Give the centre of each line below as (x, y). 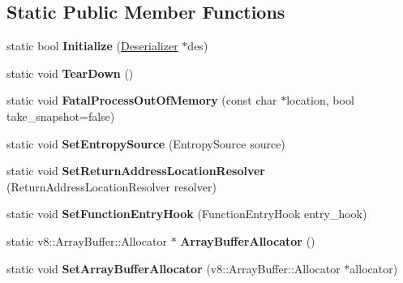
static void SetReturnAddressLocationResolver (136, 171)
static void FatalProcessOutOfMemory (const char (142, 100)
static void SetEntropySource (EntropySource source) (146, 143)
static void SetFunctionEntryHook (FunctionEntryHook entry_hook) (187, 214)
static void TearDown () (70, 73)
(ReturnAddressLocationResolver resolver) (111, 186)
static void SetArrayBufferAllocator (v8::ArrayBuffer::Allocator (174, 268)
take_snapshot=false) (61, 116)
